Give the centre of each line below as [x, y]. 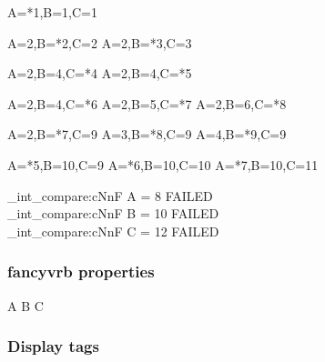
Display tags [53, 346]
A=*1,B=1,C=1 [52, 12]
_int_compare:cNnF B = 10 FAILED [113, 213]
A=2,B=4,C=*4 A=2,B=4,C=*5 [100, 73]
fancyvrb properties [81, 271]
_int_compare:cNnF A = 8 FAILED [110, 195]
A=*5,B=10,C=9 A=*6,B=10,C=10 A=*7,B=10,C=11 [163, 164]
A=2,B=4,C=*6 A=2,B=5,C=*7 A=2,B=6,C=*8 [147, 103]
